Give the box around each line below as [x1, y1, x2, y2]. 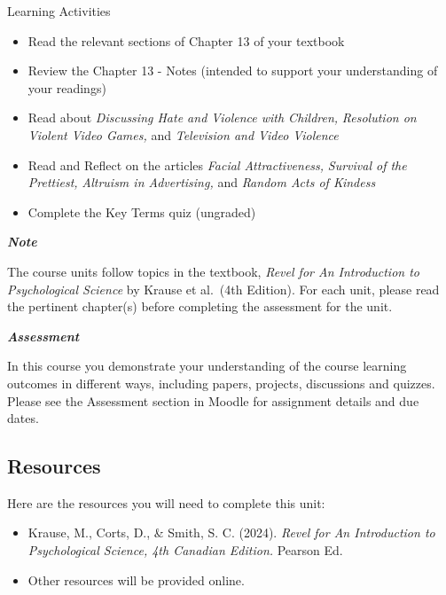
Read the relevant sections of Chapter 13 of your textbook [27, 31, 345, 50]
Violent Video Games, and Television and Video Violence [27, 125, 339, 144]
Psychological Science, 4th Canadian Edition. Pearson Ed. [27, 541, 343, 560]
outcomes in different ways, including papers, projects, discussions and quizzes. [7, 373, 435, 392]
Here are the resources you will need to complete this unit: [7, 493, 325, 512]
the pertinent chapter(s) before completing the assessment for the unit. [7, 297, 393, 316]
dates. [7, 409, 39, 427]
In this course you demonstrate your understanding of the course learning [7, 356, 407, 375]
